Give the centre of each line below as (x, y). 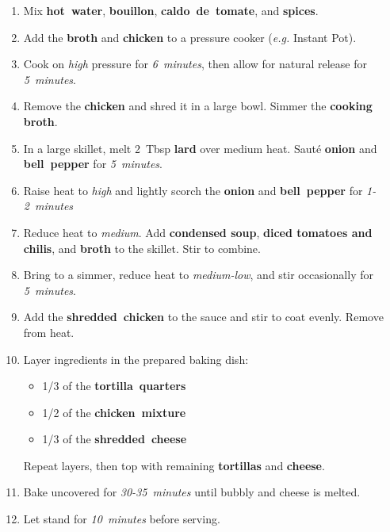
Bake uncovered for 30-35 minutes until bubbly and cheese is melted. (192, 492)
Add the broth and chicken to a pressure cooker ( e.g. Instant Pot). (190, 37)
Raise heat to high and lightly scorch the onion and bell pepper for (193, 190)
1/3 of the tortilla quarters (114, 386)
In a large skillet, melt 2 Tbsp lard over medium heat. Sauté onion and (200, 148)
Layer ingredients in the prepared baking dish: (136, 359)
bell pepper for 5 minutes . (93, 164)
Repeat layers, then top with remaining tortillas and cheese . (174, 465)
